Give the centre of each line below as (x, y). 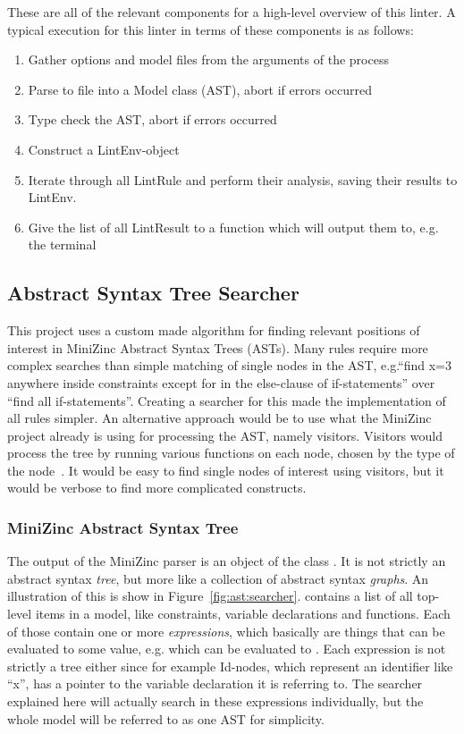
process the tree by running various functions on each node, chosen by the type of (231, 453)
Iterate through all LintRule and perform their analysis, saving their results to (243, 179)
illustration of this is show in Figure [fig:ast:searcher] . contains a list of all (210, 596)
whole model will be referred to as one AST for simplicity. (166, 718)
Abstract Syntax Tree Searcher (153, 293)
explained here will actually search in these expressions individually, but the (215, 701)
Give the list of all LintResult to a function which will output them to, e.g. (233, 227)
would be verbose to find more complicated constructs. (157, 488)
